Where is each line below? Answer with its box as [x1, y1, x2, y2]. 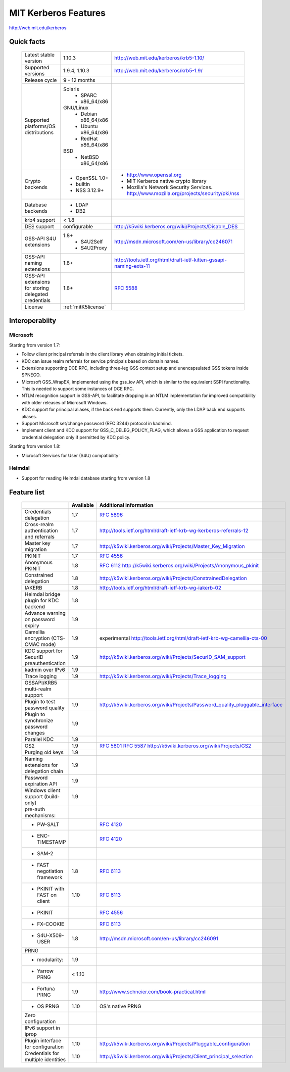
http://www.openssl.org [126, 171, 182, 178]
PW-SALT [37, 821, 59, 828]
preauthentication [24, 660, 66, 667]
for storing [24, 285, 49, 292]
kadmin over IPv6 [24, 666, 65, 673]
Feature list [9, 488, 45, 496]
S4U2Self [80, 238, 103, 245]
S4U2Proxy [80, 244, 107, 251]
